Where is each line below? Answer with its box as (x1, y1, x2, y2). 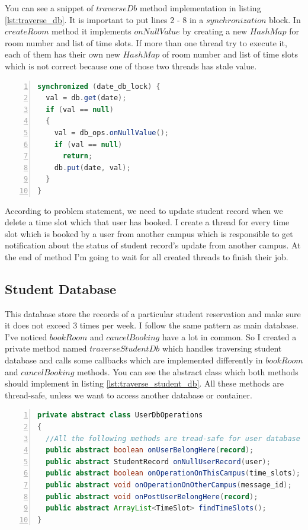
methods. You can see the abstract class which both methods (77, 365, 299, 378)
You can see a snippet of (5, 2, 94, 14)
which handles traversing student (162, 342, 282, 355)
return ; (62, 152, 93, 161)
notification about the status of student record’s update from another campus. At (5, 239, 301, 251)
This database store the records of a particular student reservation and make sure (5, 307, 301, 320)
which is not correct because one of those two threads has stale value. (5, 59, 257, 72)
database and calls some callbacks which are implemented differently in (5, 354, 263, 366)
